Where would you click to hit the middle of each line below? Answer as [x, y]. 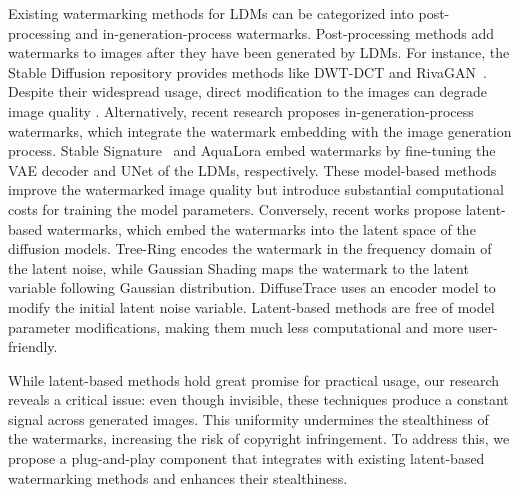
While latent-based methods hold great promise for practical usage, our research [254, 379]
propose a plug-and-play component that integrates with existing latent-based [246, 458]
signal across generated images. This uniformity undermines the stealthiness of [248, 418]
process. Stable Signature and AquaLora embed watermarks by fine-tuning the [252, 150]
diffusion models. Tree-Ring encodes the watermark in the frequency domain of [250, 248]
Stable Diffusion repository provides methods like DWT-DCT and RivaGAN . [247, 71]
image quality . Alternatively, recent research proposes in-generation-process [241, 110]
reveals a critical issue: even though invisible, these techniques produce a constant [258, 399]
